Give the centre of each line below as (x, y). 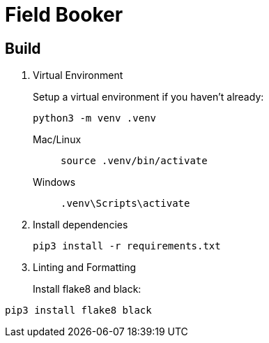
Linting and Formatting (85, 268)
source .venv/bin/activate (134, 161)
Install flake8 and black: (87, 289)
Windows (54, 182)
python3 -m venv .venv (95, 118)
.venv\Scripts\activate (125, 204)
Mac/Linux (57, 140)
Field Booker (64, 15)
